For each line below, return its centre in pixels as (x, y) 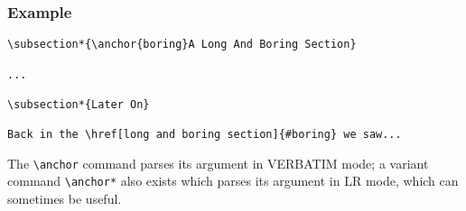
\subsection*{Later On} (79, 104)
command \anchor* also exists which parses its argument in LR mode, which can (233, 181)
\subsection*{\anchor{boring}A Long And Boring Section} (182, 45)
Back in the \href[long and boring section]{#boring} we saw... (205, 135)
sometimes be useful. (65, 199)
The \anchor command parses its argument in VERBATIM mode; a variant (218, 163)
